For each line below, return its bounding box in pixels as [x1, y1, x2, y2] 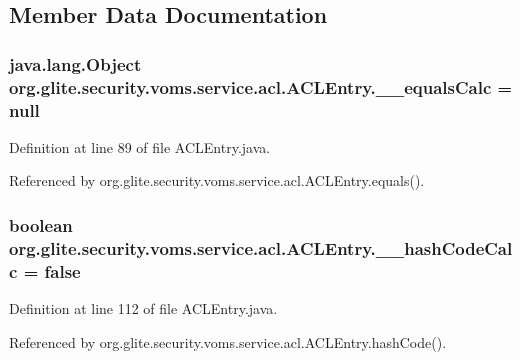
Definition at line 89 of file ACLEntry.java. [9, 136, 271, 157]
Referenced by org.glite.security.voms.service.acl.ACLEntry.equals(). [9, 170, 425, 191]
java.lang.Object [9, 51, 142, 76]
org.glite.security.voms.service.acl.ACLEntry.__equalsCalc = [9, 74, 513, 99]
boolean [9, 212, 73, 237]
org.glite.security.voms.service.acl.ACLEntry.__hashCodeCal [9, 235, 513, 260]
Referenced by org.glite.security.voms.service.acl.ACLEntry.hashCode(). [9, 331, 447, 352]
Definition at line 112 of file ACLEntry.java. [9, 298, 278, 319]
